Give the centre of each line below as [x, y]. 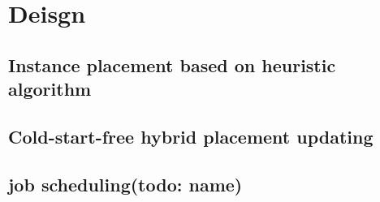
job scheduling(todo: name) [125, 184]
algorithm [50, 89]
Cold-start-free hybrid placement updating [191, 136]
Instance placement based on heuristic [172, 64]
